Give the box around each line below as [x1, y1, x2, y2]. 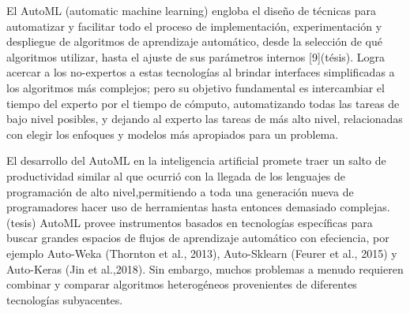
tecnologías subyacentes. [6, 291, 123, 307]
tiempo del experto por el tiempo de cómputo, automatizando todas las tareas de [6, 95, 400, 111]
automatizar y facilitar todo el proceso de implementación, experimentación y [6, 17, 382, 34]
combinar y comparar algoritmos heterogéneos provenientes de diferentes [6, 276, 357, 293]
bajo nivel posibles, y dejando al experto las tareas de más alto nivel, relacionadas [6, 110, 403, 127]
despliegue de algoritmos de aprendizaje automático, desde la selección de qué [6, 33, 382, 50]
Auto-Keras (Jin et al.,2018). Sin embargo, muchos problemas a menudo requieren [6, 260, 404, 277]
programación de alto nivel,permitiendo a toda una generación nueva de [6, 183, 354, 199]
